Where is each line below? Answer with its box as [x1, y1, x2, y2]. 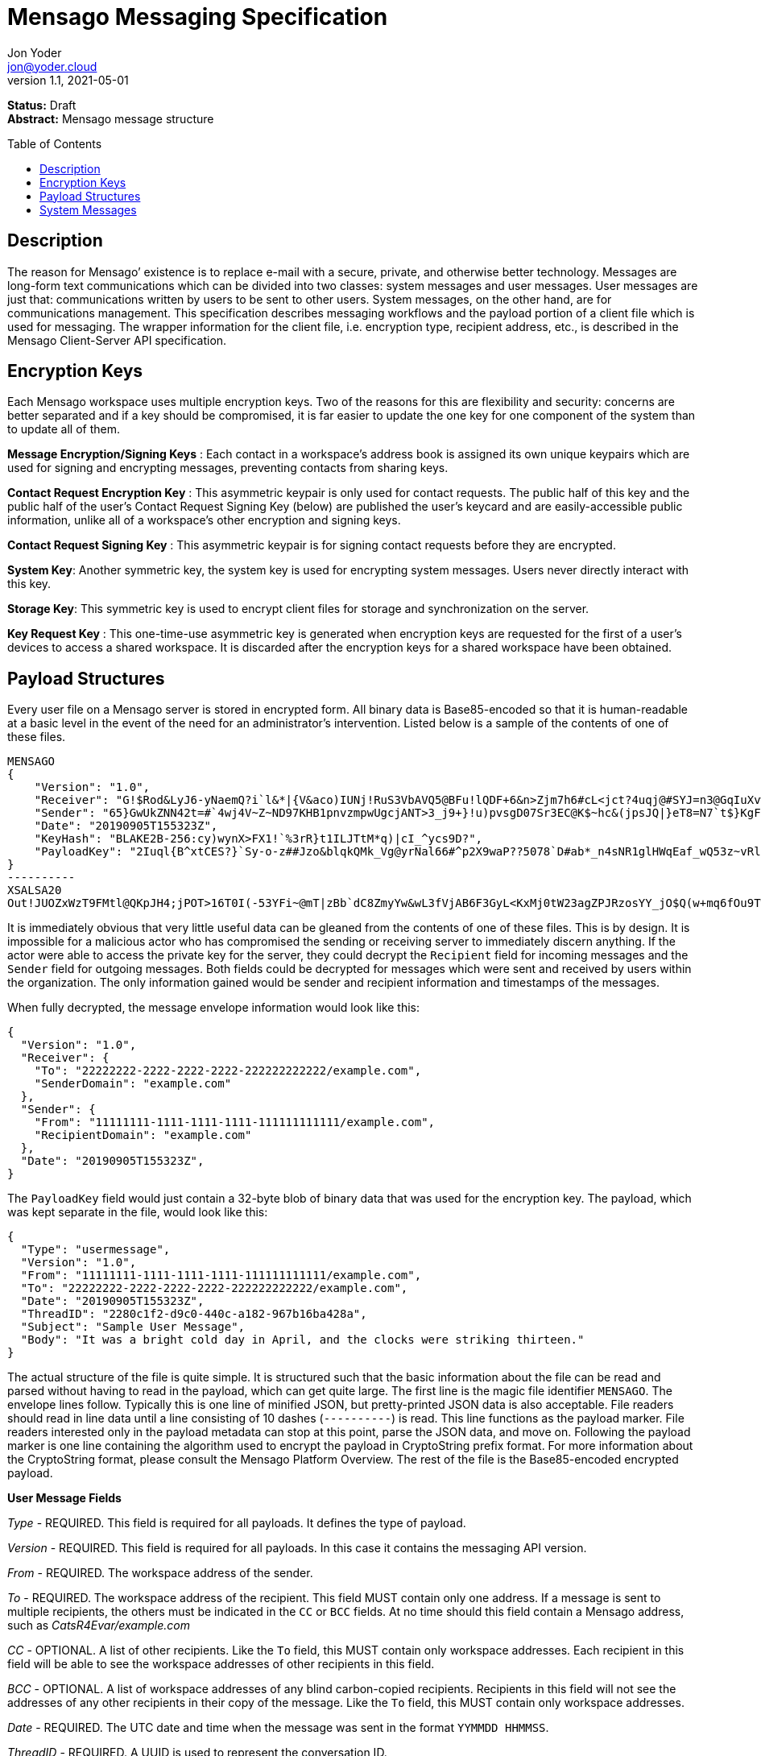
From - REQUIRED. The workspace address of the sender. [7, 1566, 313, 1580]
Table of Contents [7, 136, 102, 151]
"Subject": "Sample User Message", [20, 1320, 246, 1334]
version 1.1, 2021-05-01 [7, 72, 129, 87]
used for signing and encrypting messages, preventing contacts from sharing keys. [7, 461, 449, 475]
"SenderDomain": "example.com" [34, 1077, 232, 1091]
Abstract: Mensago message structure [7, 111, 214, 126]
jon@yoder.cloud [7, 59, 97, 73]
